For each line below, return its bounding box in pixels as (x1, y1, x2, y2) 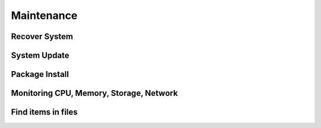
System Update (11, 50, 70, 60)
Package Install (11, 69, 70, 79)
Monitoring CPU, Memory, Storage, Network (11, 88, 178, 98)
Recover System (11, 31, 74, 41)
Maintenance (11, 9, 78, 22)
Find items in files (11, 107, 78, 117)
